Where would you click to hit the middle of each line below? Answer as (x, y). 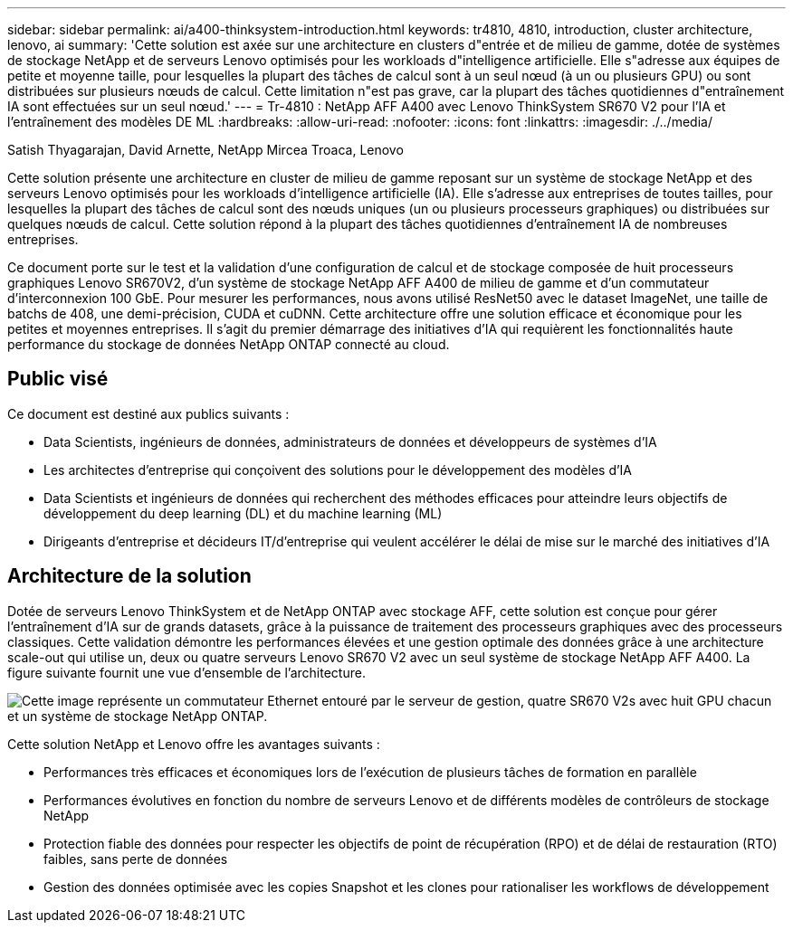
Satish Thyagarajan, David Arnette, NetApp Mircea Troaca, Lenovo (205, 150)
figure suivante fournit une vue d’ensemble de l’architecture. (186, 672)
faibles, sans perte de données (136, 859)
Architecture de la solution (129, 576)
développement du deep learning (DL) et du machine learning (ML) (243, 513)
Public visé (58, 379)
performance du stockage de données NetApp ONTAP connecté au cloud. (229, 344)
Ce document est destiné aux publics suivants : (148, 413)
